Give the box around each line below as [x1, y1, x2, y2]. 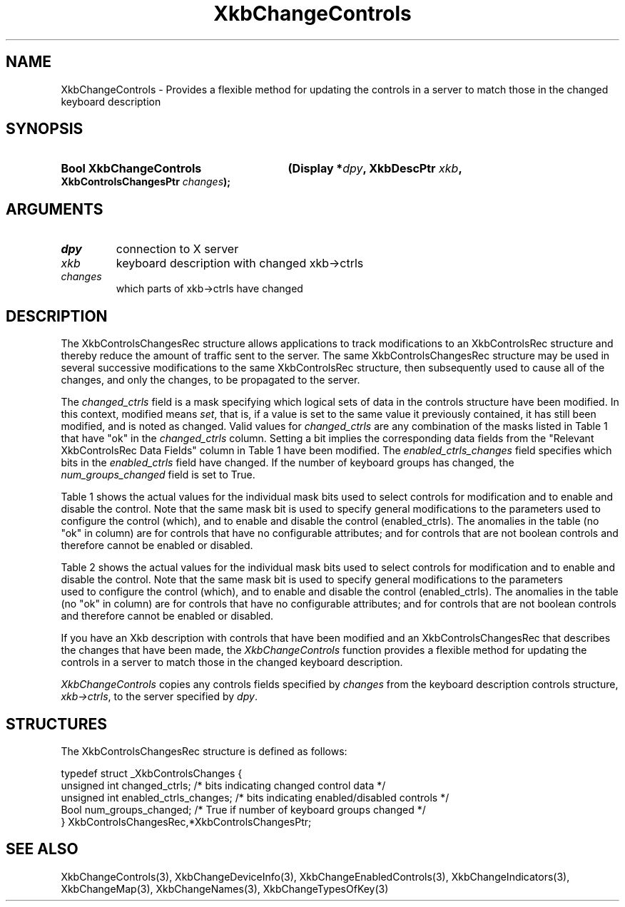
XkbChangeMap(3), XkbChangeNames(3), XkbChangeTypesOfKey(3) [61, 882, 389, 895]
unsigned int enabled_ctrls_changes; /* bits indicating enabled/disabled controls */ [61, 791, 449, 804]
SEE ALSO [6, 840, 78, 859]
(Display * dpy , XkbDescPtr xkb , [288, 161, 462, 176]
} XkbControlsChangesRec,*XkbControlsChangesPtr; [61, 815, 312, 828]
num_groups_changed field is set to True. [61, 468, 255, 481]
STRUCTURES [6, 714, 107, 733]
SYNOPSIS [6, 120, 83, 138]
